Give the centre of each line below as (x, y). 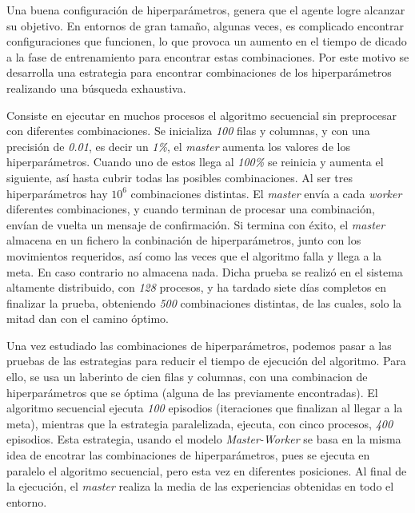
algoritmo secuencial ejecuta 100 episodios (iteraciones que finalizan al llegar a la (205, 408)
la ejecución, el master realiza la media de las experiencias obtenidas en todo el (200, 486)
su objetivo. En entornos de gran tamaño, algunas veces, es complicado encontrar (205, 25)
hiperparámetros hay (57, 193)
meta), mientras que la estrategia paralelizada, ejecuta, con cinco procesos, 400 (200, 423)
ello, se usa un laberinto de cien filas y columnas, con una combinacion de (187, 377)
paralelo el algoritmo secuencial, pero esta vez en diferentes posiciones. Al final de (207, 470)
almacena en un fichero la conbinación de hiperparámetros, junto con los (184, 240)
